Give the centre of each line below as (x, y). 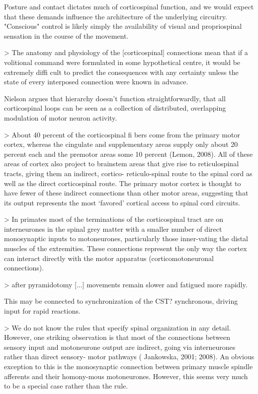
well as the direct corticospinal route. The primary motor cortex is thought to (123, 183)
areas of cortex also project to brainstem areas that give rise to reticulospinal (122, 164)
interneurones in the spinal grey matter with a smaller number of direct (113, 229)
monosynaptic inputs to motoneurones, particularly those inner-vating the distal (126, 238)
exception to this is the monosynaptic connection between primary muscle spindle (129, 366)
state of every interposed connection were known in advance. (96, 82)
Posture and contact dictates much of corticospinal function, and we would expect (129, 6)
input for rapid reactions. (42, 311)
